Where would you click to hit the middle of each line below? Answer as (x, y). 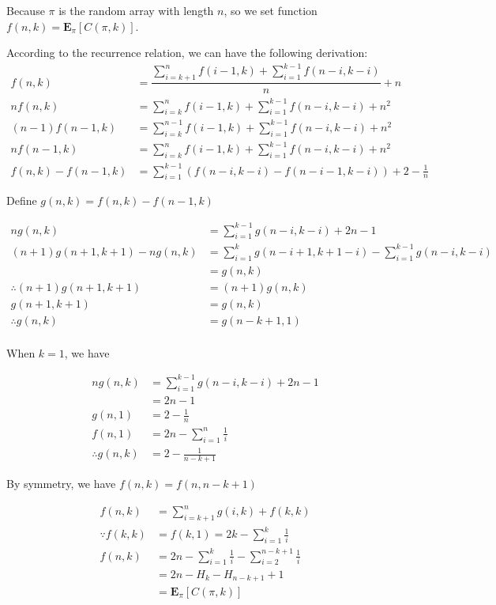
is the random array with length (136, 10)
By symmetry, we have (61, 483)
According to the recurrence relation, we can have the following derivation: (187, 53)
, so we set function (271, 10)
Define (22, 200)
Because (26, 10)
